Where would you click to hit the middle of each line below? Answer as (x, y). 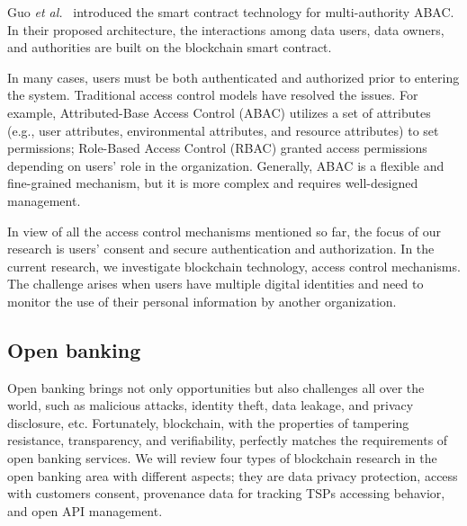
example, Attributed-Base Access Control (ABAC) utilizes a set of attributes (219, 112)
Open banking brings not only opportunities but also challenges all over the (216, 387)
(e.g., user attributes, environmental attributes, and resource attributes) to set (223, 130)
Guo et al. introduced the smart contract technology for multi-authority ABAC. (231, 12)
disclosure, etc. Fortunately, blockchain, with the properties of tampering (208, 422)
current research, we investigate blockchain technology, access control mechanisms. (234, 266)
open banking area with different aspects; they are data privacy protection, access (233, 475)
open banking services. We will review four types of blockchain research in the (222, 458)
